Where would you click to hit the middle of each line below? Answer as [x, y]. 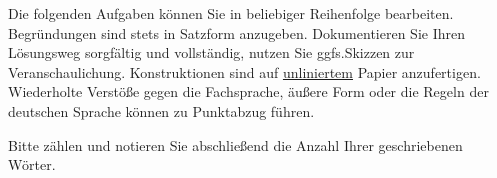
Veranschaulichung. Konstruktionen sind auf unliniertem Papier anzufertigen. [244, 71]
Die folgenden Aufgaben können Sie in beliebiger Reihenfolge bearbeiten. [231, 13]
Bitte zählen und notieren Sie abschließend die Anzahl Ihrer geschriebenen [235, 144]
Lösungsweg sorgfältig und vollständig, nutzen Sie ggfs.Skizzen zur [211, 52]
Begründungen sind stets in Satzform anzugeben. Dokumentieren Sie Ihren [236, 32]
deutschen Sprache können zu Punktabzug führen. [161, 110]
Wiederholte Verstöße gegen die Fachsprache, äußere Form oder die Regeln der [248, 91]
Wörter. [32, 164]
